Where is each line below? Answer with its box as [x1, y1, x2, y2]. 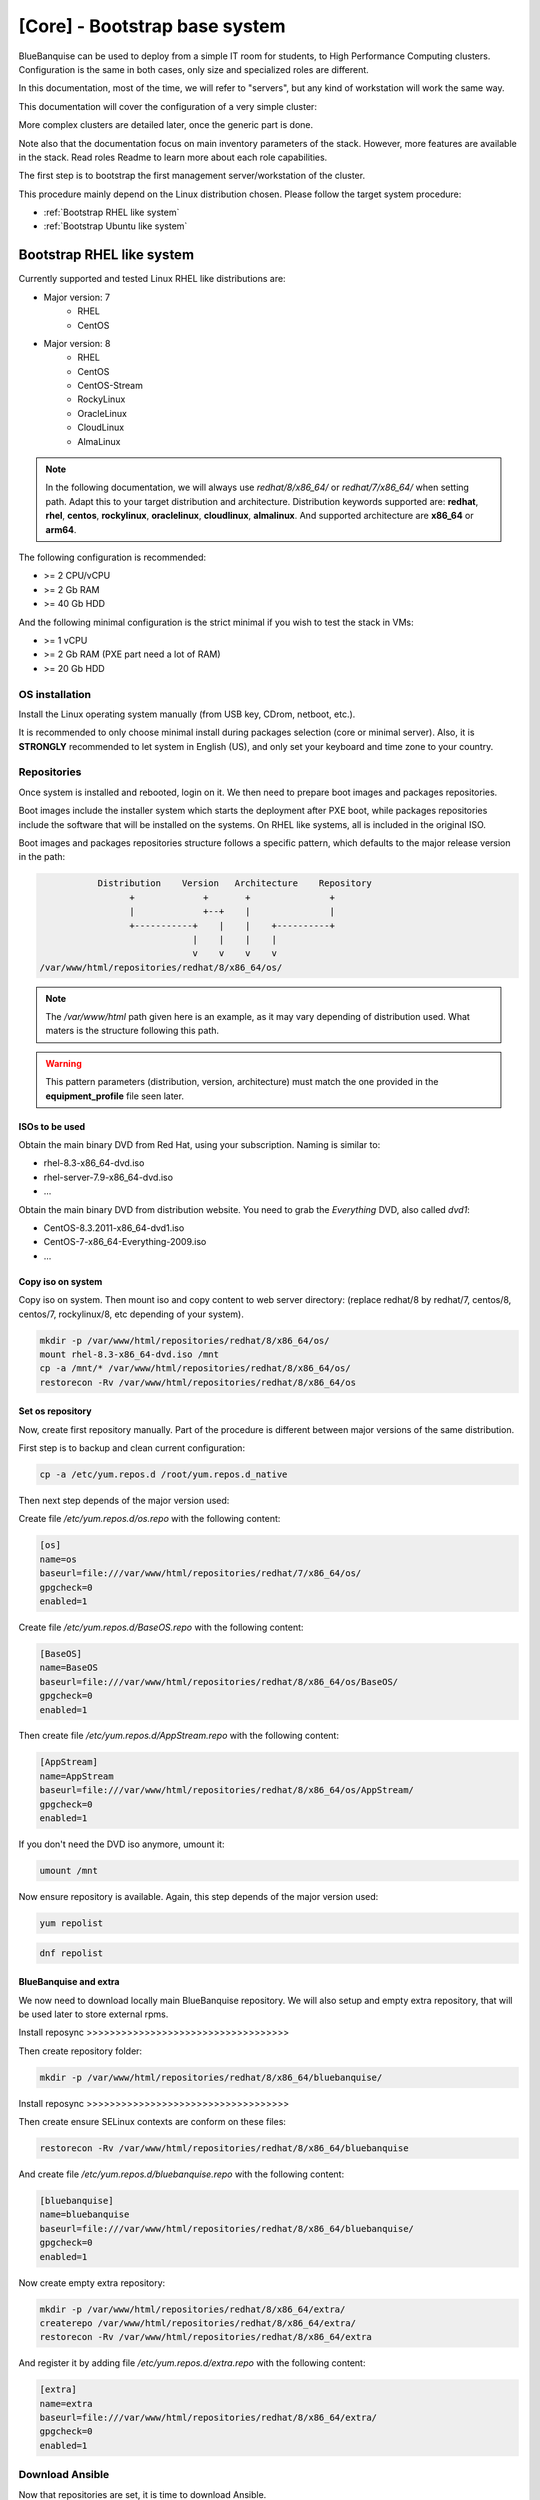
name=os [39, 1553, 77, 1565]
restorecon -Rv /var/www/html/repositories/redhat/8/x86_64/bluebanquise [39, 2143, 409, 2154]
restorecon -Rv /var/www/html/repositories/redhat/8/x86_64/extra [39, 2331, 372, 2343]
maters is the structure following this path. [45, 1025, 220, 1037]
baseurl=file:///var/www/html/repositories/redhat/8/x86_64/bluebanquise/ [39, 2223, 415, 2234]
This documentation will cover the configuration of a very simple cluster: [18, 100, 317, 112]
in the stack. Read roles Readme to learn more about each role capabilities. [18, 151, 328, 163]
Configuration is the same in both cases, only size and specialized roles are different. [18, 63, 369, 75]
